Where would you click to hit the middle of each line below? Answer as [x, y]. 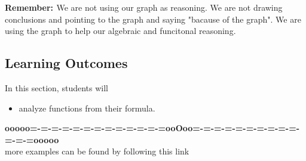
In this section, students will [56, 87]
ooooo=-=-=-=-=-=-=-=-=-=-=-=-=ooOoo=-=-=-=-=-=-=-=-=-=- [152, 128]
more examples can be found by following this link [97, 151]
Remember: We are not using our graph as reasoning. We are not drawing [144, 7]
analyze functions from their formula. [87, 108]
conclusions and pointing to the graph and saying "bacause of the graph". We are [153, 19]
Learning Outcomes [66, 63]
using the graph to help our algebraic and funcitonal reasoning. [120, 31]
